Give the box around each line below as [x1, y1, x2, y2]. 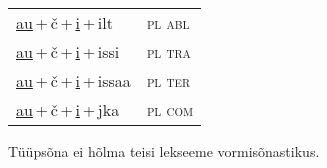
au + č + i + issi [16, 40, 120, 63]
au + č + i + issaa [16, 69, 131, 92]
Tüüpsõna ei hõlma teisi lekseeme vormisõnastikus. [8, 141, 320, 161]
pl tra [146, 40, 191, 63]
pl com [146, 98, 194, 121]
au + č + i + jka [16, 98, 120, 121]
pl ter [146, 69, 191, 92]
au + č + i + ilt [16, 11, 113, 34]
